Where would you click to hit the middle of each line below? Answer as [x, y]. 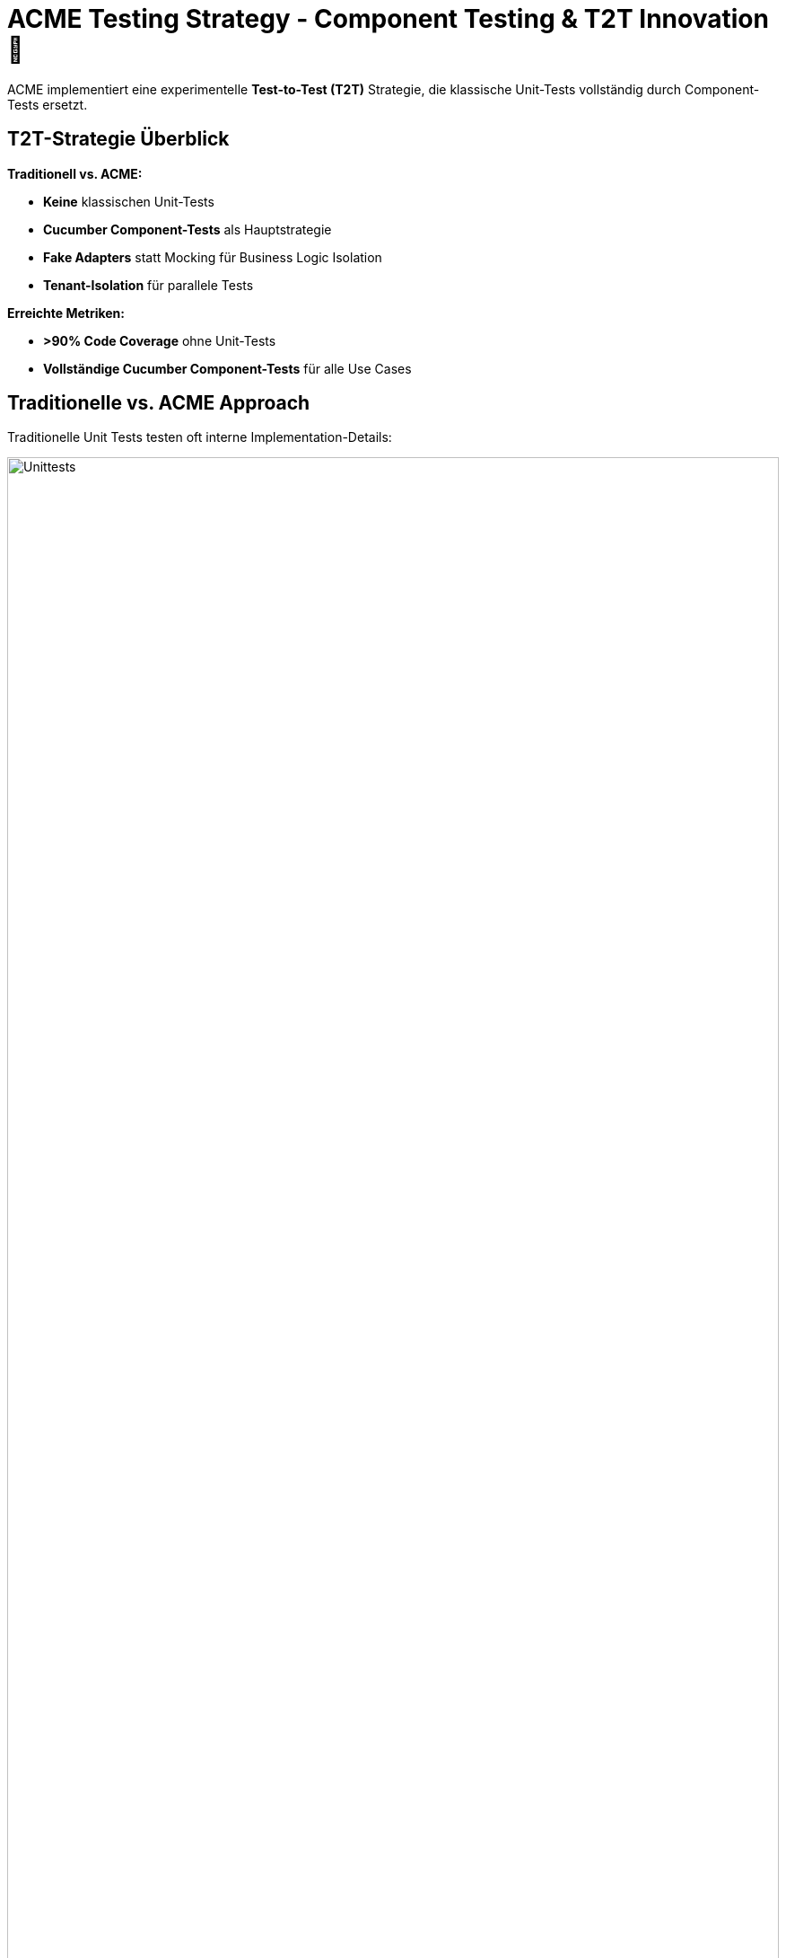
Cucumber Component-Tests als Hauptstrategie [188, 229]
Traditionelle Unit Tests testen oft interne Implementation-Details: [200, 437]
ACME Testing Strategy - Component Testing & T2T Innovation [388, 19]
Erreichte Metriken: [66, 313]
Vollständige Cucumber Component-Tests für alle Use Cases [227, 368]
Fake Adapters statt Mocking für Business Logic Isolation [213, 257]
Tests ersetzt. [48, 104]
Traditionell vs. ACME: [75, 173]
